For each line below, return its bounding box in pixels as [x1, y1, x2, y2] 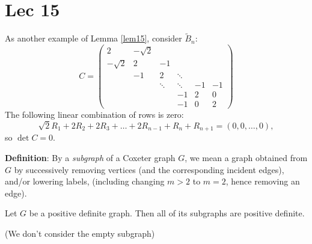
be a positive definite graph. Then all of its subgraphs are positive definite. [29, 207, 305, 219]
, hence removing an [225, 175, 300, 188]
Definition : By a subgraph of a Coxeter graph [5, 151, 176, 164]
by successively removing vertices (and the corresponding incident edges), [14, 163, 284, 175]
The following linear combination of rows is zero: [5, 108, 184, 121]
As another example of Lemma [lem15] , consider [5, 32, 182, 44]
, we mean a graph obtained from [185, 151, 308, 164]
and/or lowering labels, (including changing [5, 175, 165, 188]
